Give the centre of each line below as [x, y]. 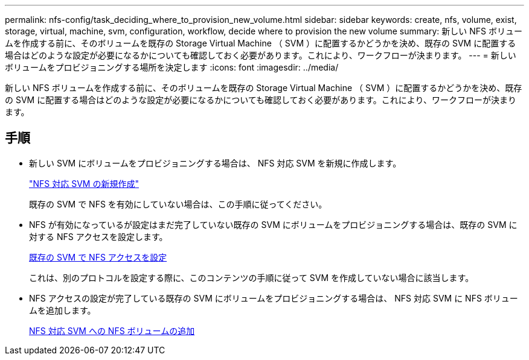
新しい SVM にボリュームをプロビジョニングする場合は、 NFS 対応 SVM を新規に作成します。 [215, 163]
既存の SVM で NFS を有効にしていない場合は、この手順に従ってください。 [178, 204]
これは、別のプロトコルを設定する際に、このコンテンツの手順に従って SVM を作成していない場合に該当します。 [252, 277]
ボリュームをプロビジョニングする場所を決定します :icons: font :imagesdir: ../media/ [172, 67]
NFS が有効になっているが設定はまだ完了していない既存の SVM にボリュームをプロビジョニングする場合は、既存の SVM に [273, 224]
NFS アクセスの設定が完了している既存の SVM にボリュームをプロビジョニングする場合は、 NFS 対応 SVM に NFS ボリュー [274, 298]
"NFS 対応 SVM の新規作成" [84, 183]
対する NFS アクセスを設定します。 [98, 236]
